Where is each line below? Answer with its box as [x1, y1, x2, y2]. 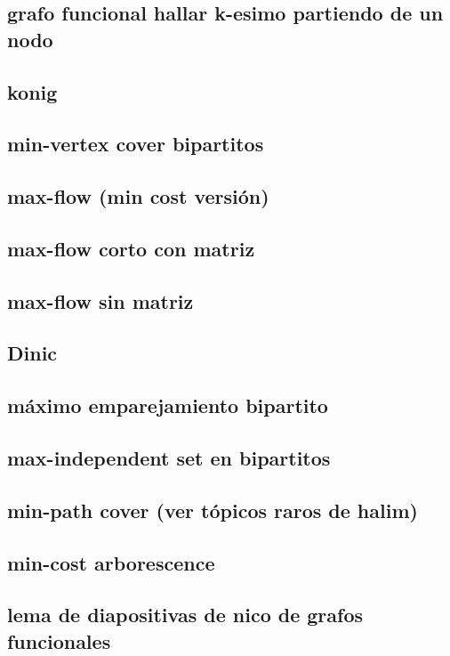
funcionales [7, 627, 111, 654]
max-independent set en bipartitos [7, 444, 331, 472]
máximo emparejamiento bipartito [7, 392, 328, 419]
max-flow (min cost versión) [7, 182, 269, 210]
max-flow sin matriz [7, 287, 194, 314]
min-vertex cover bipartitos [7, 130, 264, 158]
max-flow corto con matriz [7, 234, 255, 262]
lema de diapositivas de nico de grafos [7, 601, 364, 628]
